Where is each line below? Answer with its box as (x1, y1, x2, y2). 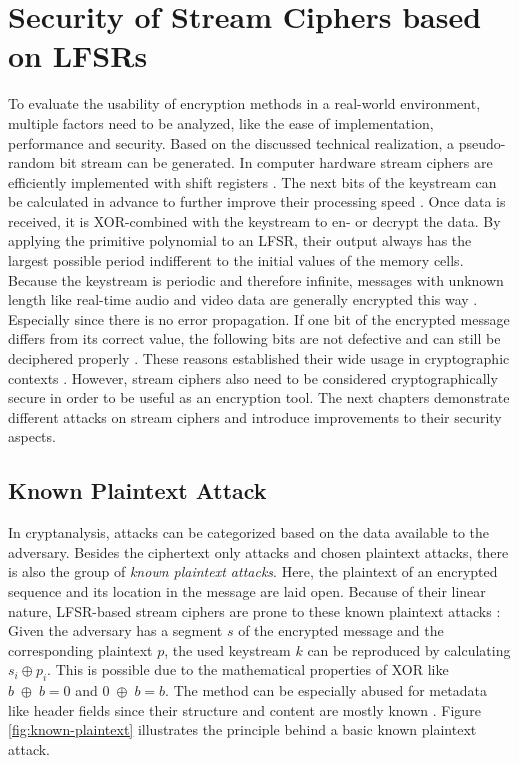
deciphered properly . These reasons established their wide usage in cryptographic (8, 348, 510, 369)
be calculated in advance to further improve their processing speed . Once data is (8, 191, 506, 212)
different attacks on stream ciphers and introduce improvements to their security (8, 406, 502, 427)
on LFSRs (8, 35, 148, 76)
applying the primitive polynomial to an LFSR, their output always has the (8, 230, 472, 251)
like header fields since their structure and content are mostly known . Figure (8, 699, 481, 720)
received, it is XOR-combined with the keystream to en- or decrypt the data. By (8, 210, 501, 231)
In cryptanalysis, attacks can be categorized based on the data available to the (8, 522, 490, 543)
